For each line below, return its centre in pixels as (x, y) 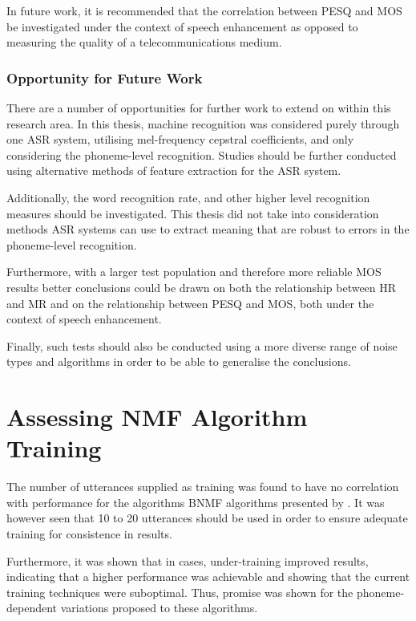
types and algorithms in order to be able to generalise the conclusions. (179, 361)
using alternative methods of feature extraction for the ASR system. (174, 170)
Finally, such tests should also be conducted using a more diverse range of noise (202, 345)
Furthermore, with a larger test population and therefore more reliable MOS (194, 272)
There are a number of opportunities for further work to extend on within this (199, 108)
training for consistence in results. (89, 534)
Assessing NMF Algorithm (157, 417)
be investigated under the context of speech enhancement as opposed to (182, 26)
